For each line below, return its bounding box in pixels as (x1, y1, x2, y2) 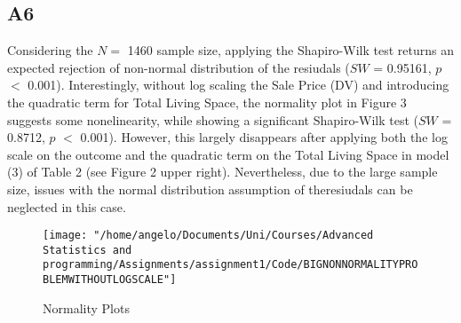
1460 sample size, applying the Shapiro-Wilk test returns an (127, 41, 454, 59)
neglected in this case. (7, 197, 126, 216)
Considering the (7, 41, 93, 59)
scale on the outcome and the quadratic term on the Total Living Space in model (7, 145, 449, 163)
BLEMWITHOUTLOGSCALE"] (43, 273, 177, 287)
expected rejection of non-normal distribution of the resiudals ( (7, 58, 350, 76)
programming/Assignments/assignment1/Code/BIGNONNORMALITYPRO (43, 258, 418, 272)
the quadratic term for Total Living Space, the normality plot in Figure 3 (7, 92, 407, 111)
